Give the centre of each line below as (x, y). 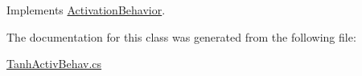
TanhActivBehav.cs (54, 64)
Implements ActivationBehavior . (86, 10)
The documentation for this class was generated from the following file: (181, 36)
